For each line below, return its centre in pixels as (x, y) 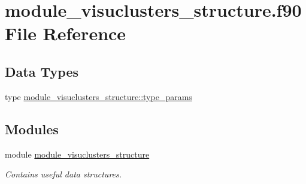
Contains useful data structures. (63, 174)
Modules (32, 129)
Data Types (42, 71)
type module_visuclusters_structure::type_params (99, 96)
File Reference (66, 33)
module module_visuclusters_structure (77, 154)
